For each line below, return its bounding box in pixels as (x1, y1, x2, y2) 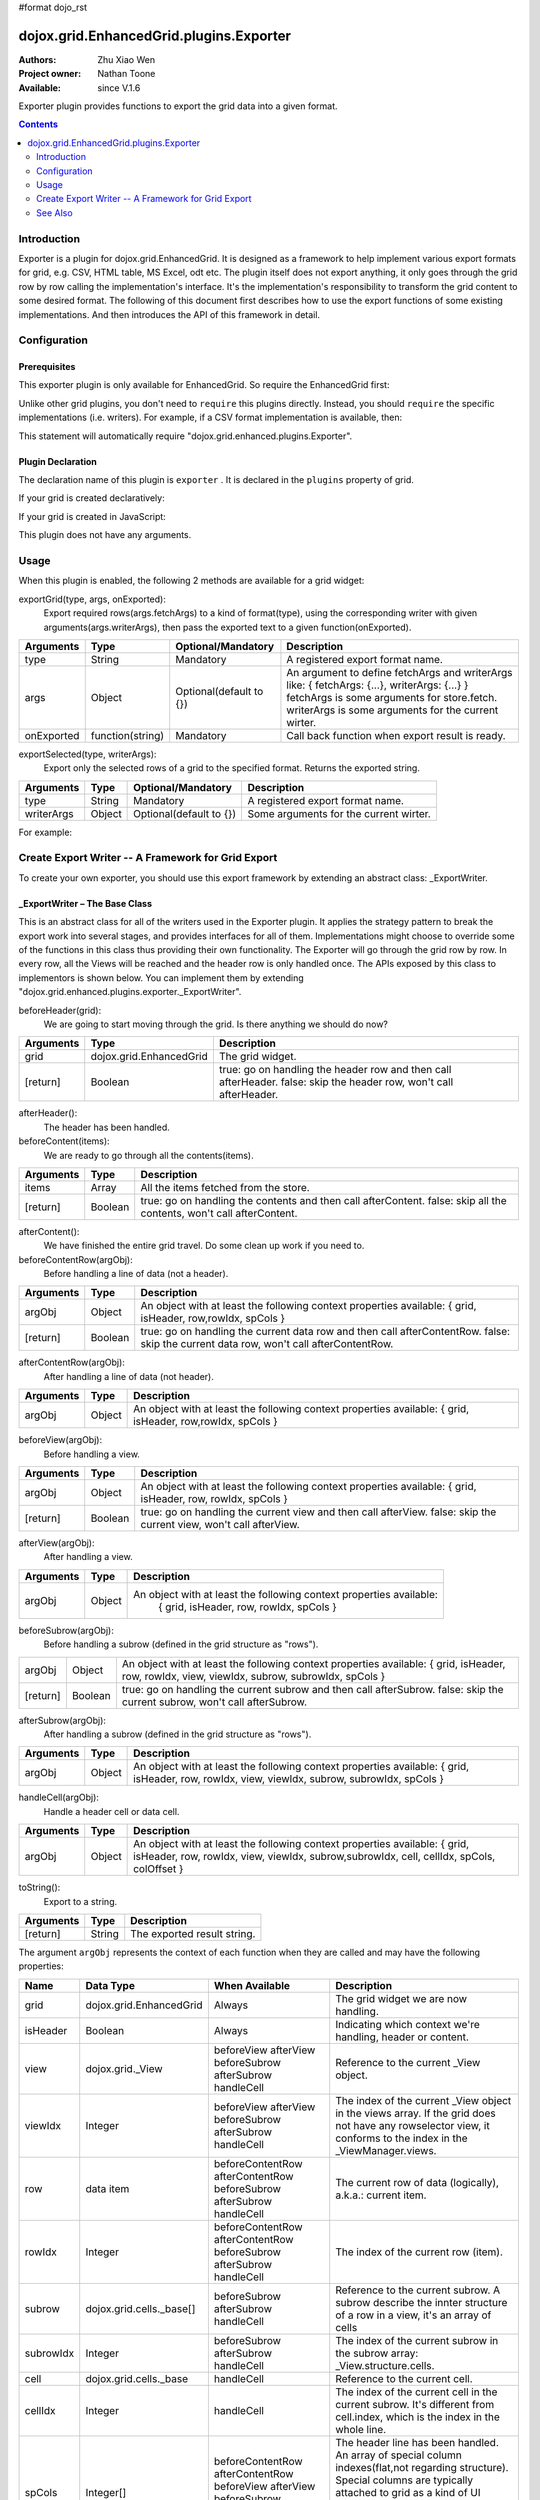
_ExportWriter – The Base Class (18, 897, 153, 909)
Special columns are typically (335, 2473, 474, 2487)
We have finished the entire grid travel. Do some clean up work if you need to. (43, 1240, 365, 1252)
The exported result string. (130, 1926, 256, 1940)
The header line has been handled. (335, 2435, 499, 2449)
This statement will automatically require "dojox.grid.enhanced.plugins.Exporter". (18, 430, 353, 442)
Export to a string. (43, 1895, 118, 1907)
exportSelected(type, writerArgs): (18, 748, 157, 760)
